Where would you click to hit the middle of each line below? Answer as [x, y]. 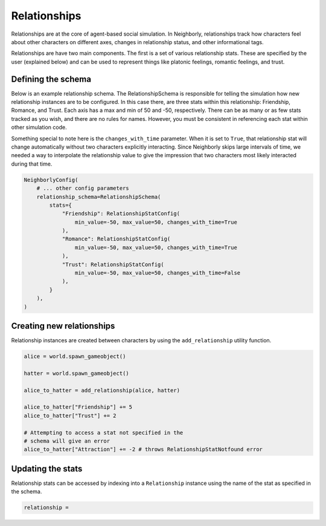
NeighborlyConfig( [51, 180]
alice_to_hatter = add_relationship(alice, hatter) [102, 390]
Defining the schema [51, 79]
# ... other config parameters [83, 188]
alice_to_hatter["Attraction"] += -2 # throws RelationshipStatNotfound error [143, 450]
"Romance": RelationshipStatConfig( [116, 239]
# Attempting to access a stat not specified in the [104, 433]
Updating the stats [47, 469]
